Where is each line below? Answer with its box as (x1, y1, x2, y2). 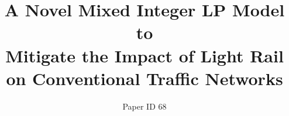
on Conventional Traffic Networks (6, 66, 283, 90)
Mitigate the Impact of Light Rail (5, 43, 284, 67)
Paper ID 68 (122, 100, 167, 112)
